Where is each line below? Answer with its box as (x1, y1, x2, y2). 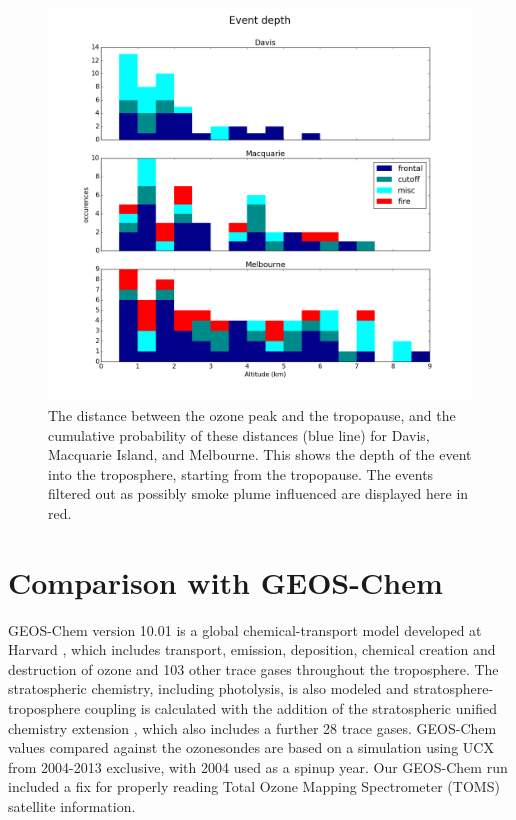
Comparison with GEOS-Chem (8, 561, 443, 602)
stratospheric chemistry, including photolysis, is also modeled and (8, 678, 409, 699)
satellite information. (8, 795, 136, 816)
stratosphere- (413, 678, 494, 699)
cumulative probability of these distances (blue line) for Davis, (48, 424, 430, 445)
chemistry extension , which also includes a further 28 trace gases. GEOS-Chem (8, 717, 497, 738)
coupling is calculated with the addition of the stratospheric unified (84, 698, 497, 719)
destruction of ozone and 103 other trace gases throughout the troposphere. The (8, 658, 499, 679)
